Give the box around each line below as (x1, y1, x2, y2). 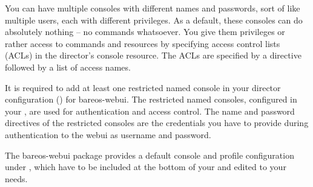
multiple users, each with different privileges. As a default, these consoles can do (5, 13, 303, 26)
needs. (5, 172, 28, 185)
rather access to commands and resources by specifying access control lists (5, 37, 280, 49)
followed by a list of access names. (5, 60, 131, 73)
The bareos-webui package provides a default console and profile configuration (5, 148, 294, 161)
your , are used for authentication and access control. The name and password (5, 104, 295, 117)
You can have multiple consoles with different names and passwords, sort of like (5, 2, 300, 14)
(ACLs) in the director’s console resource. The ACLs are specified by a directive (5, 49, 301, 62)
